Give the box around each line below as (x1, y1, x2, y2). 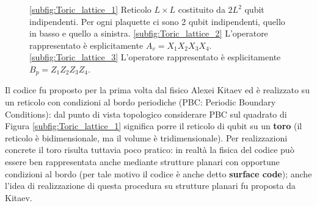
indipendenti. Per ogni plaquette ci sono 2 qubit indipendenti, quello (29, 15, 285, 27)
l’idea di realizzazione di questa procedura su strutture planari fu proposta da (5, 179, 296, 192)
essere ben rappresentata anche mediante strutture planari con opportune (5, 155, 280, 168)
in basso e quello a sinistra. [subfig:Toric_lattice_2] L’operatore (29, 27, 268, 40)
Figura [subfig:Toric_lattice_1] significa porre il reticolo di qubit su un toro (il (5, 119, 302, 132)
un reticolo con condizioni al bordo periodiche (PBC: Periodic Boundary (5, 96, 276, 108)
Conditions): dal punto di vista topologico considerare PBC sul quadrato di (5, 107, 287, 120)
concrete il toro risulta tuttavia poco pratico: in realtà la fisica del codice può (5, 143, 294, 156)
